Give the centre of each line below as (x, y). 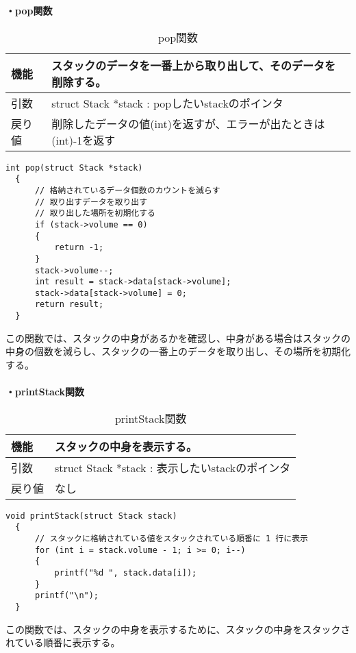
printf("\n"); (67, 596)
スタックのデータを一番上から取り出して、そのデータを (194, 65)
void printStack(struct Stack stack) (91, 516)
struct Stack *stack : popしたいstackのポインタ (167, 103)
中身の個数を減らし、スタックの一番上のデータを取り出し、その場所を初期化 (178, 351)
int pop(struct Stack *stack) (74, 168)
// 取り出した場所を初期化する (95, 213)
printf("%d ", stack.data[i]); (126, 573)
